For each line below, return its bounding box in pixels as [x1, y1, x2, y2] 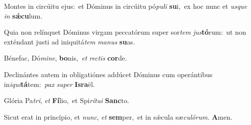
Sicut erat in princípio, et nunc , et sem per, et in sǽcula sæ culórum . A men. [4, 111, 232, 122]
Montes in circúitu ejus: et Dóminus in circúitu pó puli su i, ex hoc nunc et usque [4, 1, 247, 11]
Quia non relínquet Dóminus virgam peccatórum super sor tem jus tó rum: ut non [4, 27, 247, 37]
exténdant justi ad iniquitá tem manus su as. [4, 36, 135, 46]
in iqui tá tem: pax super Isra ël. [4, 79, 95, 89]
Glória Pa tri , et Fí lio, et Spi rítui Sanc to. [4, 95, 129, 105]
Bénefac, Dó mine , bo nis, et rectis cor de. [4, 53, 127, 63]
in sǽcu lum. [4, 10, 43, 21]
